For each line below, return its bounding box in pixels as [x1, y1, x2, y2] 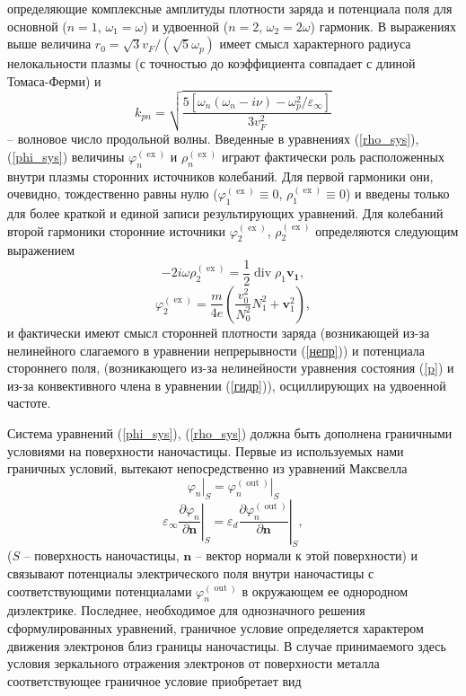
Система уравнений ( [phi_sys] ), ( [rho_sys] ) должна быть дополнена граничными [7, 423, 453, 442]
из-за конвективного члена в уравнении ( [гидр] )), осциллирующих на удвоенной [7, 375, 446, 394]
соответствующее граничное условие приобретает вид [7, 671, 302, 690]
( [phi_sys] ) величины [7, 146, 125, 165]
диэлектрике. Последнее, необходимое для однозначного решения [7, 601, 365, 620]
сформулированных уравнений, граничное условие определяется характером [7, 618, 424, 637]
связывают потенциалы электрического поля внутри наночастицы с [7, 563, 374, 582]
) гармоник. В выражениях [310, 16, 456, 35]
